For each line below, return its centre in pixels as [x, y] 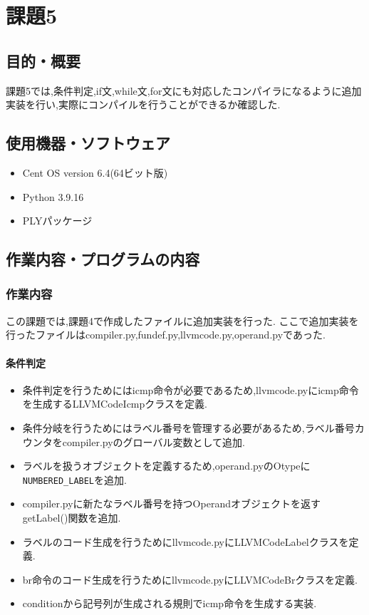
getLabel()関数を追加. [72, 517]
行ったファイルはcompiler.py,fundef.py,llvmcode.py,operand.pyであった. [166, 335]
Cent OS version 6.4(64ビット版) [95, 172]
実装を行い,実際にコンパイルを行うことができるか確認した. [143, 104]
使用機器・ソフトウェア [88, 143]
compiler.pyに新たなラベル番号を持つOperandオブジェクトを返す [171, 503]
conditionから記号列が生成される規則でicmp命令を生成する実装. [170, 603]
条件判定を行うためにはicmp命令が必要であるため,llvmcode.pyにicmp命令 [191, 389]
